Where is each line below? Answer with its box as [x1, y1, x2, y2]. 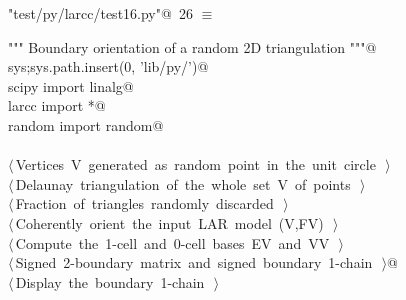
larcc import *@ [8, 95, 106, 116]
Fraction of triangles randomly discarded [15, 193, 274, 214]
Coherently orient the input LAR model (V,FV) [15, 212, 324, 233]
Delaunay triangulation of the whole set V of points [15, 173, 351, 194]
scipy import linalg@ [8, 75, 134, 96]
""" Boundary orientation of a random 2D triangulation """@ [8, 36, 377, 57]
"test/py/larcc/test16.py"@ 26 [8, 3, 193, 23]
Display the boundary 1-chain [15, 271, 205, 292]
